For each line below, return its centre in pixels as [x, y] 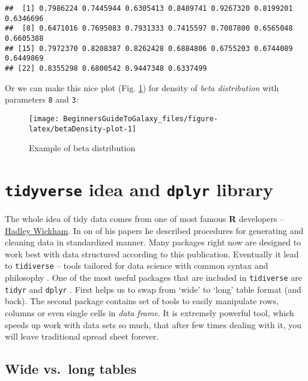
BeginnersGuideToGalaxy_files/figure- [140, 118]
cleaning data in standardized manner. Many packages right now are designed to [153, 242]
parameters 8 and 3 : [42, 99]
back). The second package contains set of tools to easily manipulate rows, [142, 301]
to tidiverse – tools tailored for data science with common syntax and [137, 265]
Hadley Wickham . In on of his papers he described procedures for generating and [154, 230]
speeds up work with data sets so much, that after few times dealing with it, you [153, 324]
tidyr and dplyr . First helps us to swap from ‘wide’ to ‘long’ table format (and [153, 289]
